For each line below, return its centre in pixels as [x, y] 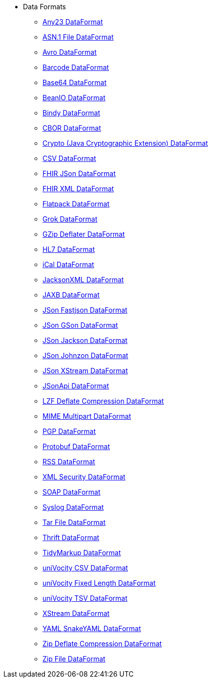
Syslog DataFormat [73, 507]
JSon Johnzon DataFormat [85, 355]
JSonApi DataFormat [76, 386]
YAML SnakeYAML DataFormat [92, 628]
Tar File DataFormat [74, 522]
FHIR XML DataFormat [78, 189]
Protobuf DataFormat [76, 446]
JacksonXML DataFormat [83, 280]
